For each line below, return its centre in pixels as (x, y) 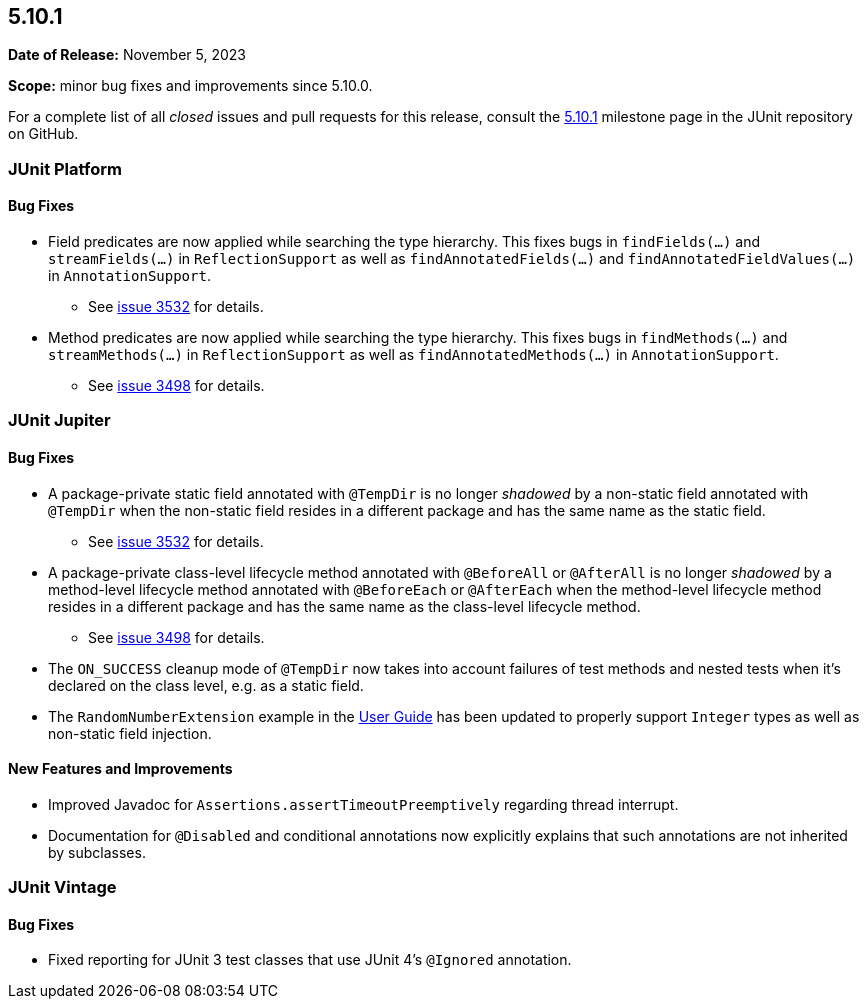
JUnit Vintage (62, 887)
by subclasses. (97, 852)
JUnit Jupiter (59, 420)
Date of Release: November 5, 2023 (127, 55)
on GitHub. (43, 134)
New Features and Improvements (120, 769)
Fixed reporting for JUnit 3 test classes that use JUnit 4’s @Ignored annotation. (310, 960)
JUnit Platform (65, 168)
